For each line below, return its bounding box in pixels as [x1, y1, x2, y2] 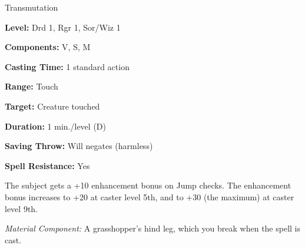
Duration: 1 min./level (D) [5, 120, 106, 132]
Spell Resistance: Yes [5, 159, 90, 171]
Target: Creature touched [5, 100, 100, 112]
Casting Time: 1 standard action [5, 60, 130, 72]
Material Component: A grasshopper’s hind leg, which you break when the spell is [5, 222, 301, 234]
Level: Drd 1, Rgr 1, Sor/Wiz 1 [5, 21, 121, 33]
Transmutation [5, 1, 58, 13]
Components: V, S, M [5, 41, 91, 53]
